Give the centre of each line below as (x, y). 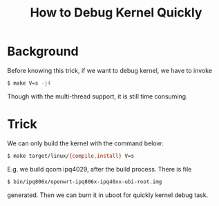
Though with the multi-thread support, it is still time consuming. (97, 96)
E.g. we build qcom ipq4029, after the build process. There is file (99, 169)
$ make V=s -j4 (29, 83)
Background (43, 51)
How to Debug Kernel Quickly (116, 13)
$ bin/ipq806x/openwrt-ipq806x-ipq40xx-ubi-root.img (85, 182)
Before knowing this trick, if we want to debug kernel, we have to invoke (110, 70)
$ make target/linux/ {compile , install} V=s (71, 156)
